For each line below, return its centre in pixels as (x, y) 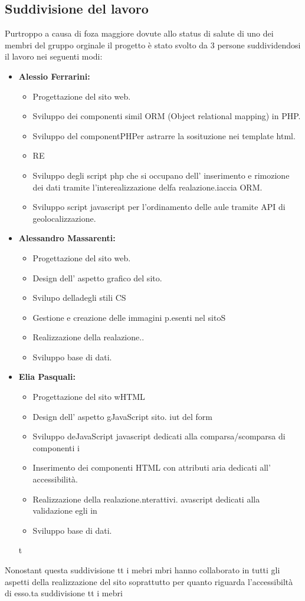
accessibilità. (55, 479)
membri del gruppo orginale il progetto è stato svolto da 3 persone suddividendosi (153, 45)
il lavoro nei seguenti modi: (54, 56)
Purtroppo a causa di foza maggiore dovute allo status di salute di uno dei (139, 33)
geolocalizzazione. (64, 218)
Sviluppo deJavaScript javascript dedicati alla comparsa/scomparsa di (159, 436)
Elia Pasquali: (47, 377)
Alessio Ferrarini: (54, 76)
